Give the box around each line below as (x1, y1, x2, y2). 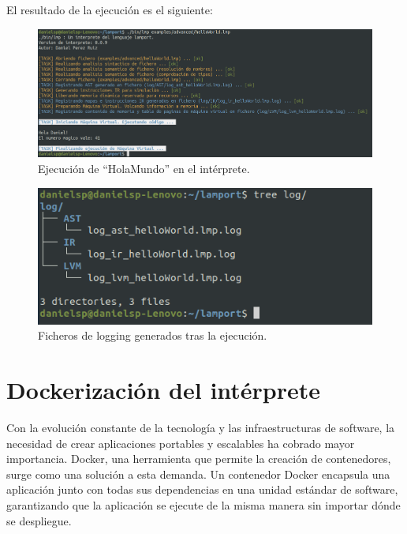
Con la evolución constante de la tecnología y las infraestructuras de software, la (6, 419, 395, 436)
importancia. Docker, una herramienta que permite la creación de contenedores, (6, 450, 391, 467)
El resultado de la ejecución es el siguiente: (6, 2, 213, 17)
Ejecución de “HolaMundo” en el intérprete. (38, 160, 250, 177)
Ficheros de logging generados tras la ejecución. (38, 327, 267, 344)
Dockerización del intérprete (6, 374, 321, 406)
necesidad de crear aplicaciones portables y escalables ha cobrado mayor (6, 434, 355, 451)
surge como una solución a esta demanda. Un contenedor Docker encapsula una (6, 465, 390, 482)
